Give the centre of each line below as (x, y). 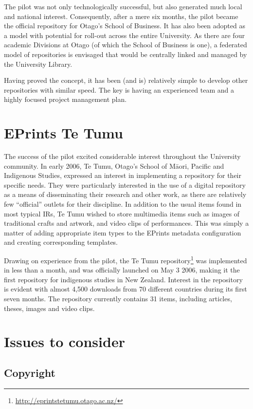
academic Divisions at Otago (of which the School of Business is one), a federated (126, 45)
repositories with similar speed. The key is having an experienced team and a (119, 89)
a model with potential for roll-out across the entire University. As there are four (124, 35)
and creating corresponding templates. (61, 242)
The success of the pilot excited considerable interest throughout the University (122, 156)
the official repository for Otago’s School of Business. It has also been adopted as (125, 26)
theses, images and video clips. (49, 308)
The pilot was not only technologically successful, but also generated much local (123, 6)
